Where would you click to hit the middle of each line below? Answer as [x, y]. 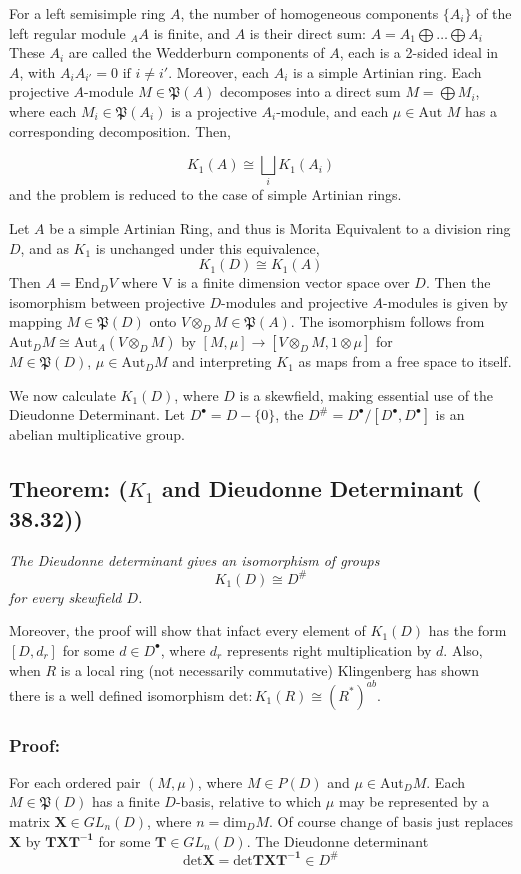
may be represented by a [414, 801]
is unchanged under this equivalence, [207, 247]
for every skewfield [65, 596]
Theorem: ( [68, 488]
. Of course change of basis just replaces [391, 821]
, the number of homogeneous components [309, 13]
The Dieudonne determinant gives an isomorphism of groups [194, 559]
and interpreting [222, 361]
